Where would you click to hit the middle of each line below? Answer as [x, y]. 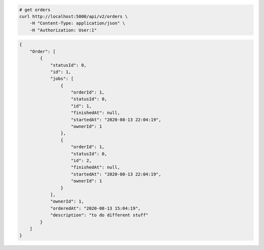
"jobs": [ [62, 79]
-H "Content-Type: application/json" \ [77, 23]
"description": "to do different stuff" [99, 215]
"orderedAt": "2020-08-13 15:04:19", [95, 208]
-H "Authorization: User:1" [63, 30]
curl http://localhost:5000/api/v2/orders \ [74, 16]
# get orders [35, 10]
